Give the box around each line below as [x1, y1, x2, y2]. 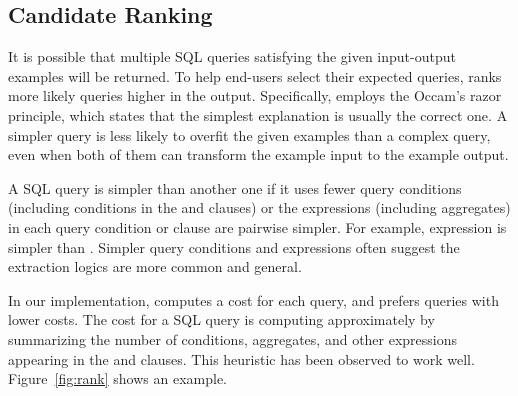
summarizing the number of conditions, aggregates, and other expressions [8, 328, 458, 349]
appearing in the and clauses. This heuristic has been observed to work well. [8, 348, 475, 369]
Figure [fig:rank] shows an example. [8, 368, 228, 389]
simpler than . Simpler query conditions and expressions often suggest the [8, 236, 460, 257]
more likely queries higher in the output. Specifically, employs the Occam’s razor [8, 85, 502, 106]
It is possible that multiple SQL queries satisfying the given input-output [8, 46, 456, 67]
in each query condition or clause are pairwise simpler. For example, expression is [8, 216, 507, 237]
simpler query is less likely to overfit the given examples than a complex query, [8, 124, 491, 145]
